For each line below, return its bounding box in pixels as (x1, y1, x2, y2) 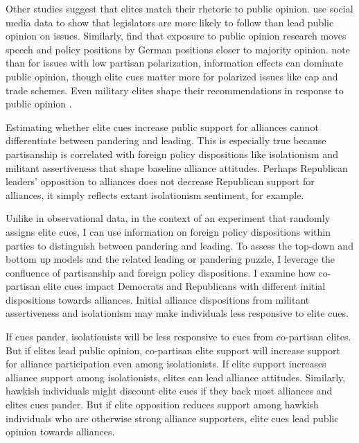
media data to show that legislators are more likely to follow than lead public (6, 15, 334, 29)
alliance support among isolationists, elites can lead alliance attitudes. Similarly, (6, 370, 346, 384)
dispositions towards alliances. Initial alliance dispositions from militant (6, 292, 310, 306)
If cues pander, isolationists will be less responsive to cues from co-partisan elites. (6, 329, 351, 344)
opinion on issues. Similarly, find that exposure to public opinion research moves (6, 28, 347, 43)
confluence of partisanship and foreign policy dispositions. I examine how (6, 265, 315, 279)
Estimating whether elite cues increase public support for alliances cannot (6, 119, 319, 134)
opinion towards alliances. (6, 424, 115, 439)
